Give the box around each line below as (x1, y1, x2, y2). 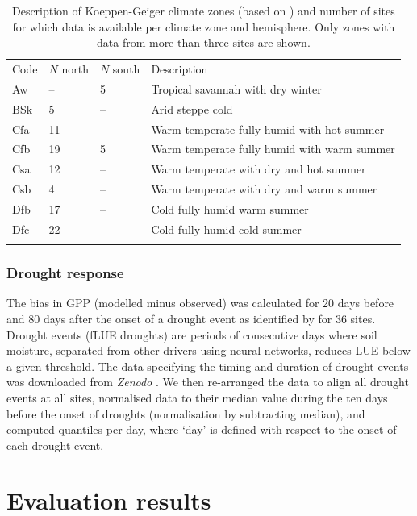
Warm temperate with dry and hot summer (151, 160, 366, 177)
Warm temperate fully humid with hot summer (151, 120, 385, 137)
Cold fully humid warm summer (151, 200, 309, 217)
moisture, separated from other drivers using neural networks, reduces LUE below (6, 342, 411, 359)
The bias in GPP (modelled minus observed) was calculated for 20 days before (6, 294, 394, 311)
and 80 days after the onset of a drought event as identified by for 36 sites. (6, 310, 376, 327)
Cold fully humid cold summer (151, 220, 302, 237)
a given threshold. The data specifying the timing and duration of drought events (6, 357, 409, 374)
